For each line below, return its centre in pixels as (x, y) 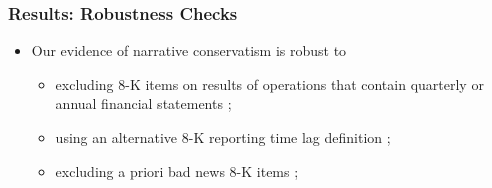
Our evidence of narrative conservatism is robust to (189, 50)
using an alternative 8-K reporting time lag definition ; (223, 137)
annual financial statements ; (143, 103)
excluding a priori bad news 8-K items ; (177, 170)
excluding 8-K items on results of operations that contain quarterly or (269, 83)
